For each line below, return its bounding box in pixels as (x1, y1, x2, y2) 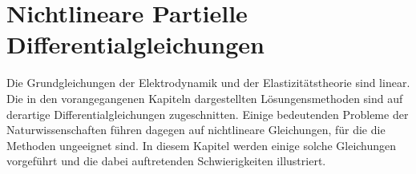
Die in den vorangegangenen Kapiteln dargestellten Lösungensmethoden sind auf (6, 89, 403, 106)
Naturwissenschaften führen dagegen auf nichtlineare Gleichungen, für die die (6, 121, 386, 138)
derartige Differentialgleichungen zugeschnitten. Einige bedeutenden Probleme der (6, 105, 409, 122)
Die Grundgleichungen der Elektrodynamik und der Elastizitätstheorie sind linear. (6, 74, 410, 91)
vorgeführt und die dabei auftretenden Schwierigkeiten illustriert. (6, 152, 326, 169)
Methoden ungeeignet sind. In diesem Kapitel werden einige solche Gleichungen (6, 136, 397, 153)
